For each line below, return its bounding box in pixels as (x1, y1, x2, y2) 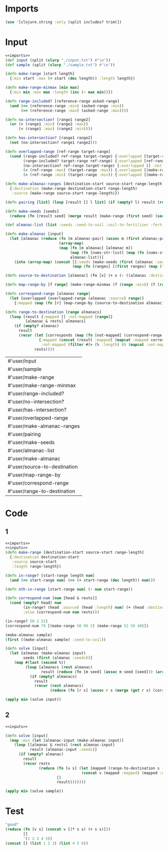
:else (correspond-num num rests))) (23, 610, 99, 615)
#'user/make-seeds (7, 439, 55, 446)
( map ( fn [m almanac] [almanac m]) (58, 245, 133, 250)
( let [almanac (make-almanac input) (9, 651, 86, 656)
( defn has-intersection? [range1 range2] (5, 136, 93, 141)
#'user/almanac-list (7, 447, 54, 454)
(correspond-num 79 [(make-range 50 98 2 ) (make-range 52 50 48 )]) (5, 623, 149, 628)
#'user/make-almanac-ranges (7, 422, 80, 430)
